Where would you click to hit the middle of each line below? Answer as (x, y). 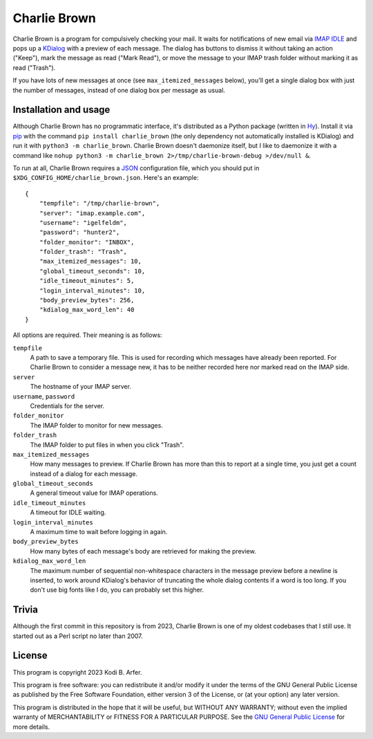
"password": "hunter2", (79, 232)
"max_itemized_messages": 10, (90, 262)
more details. (31, 727)
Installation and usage (61, 110)
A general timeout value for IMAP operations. (94, 493)
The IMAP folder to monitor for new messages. (97, 425)
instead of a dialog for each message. (84, 473)
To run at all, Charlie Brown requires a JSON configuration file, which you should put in (136, 168)
